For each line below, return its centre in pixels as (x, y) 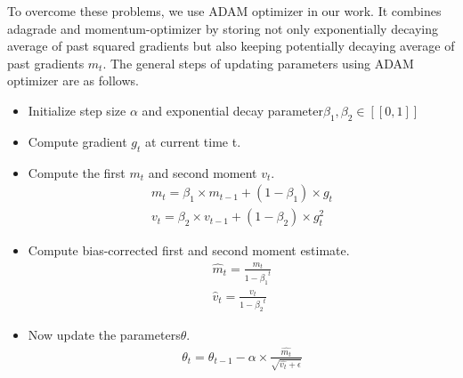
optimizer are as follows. (73, 80)
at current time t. (193, 141)
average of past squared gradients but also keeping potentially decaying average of (231, 46)
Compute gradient (77, 141)
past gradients (46, 63)
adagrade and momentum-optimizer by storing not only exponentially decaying (223, 28)
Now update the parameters (104, 335)
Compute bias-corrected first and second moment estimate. (189, 250)
